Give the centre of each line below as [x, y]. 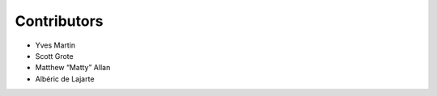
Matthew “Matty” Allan [73, 68]
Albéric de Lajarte [65, 79]
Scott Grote [54, 56]
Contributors [59, 21]
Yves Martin [55, 45]
